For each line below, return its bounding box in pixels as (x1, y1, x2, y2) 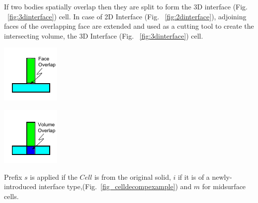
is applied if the (30, 171, 78, 182)
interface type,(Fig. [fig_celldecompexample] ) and (39, 181, 192, 192)
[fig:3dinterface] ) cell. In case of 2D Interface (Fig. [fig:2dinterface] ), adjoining (7, 11, 247, 21)
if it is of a (177, 171, 210, 182)
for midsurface (202, 181, 246, 192)
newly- (212, 171, 232, 182)
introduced (4, 181, 37, 192)
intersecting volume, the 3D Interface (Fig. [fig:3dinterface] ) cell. (4, 30, 203, 41)
